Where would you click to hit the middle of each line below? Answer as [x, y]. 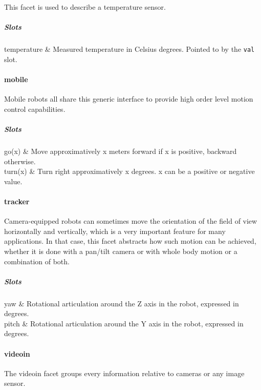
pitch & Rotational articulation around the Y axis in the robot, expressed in [124, 323]
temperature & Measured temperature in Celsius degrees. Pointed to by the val [129, 49]
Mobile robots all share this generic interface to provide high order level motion [129, 99]
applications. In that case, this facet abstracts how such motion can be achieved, [130, 241]
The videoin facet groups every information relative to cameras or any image [124, 373]
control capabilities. [35, 109]
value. [13, 181]
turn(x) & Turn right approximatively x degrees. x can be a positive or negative [129, 171]
